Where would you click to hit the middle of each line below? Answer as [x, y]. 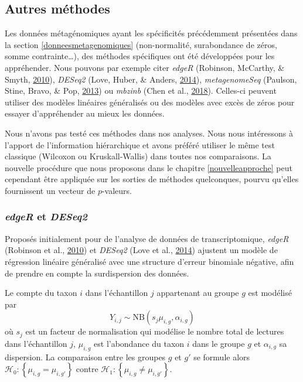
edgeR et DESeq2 [46, 216]
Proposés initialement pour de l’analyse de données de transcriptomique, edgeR [147, 238]
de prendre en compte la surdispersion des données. [97, 273]
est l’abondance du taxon [139, 343]
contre [87, 369]
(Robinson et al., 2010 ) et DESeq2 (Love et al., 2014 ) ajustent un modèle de [141, 250]
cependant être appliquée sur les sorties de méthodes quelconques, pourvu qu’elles [152, 179]
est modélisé [270, 293]
